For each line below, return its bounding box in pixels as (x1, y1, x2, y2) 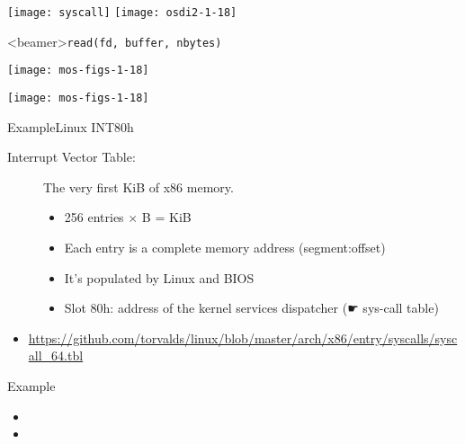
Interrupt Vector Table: (7, 147, 136, 166)
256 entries (64, 208, 124, 226)
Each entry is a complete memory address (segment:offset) (64, 238, 386, 256)
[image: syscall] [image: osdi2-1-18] (7, 6, 237, 19)
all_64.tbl (28, 346, 84, 365)
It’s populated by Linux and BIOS (64, 268, 255, 287)
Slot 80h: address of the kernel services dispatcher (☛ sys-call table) (64, 298, 439, 317)
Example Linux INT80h (7, 117, 134, 136)
